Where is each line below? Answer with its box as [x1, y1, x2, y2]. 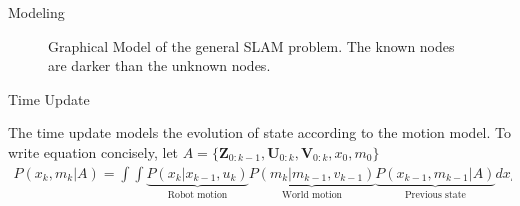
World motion [281, 190, 343, 201]
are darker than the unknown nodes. [48, 55, 271, 76]
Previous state [404, 190, 466, 201]
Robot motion [167, 190, 228, 201]
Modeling [8, 2, 65, 22]
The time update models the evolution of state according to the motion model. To [8, 122, 512, 143]
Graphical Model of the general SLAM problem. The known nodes [48, 35, 455, 56]
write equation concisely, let [8, 141, 179, 162]
